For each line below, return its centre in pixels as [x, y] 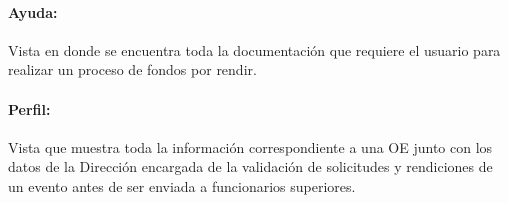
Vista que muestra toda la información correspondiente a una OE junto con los [250, 146]
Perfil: [29, 108]
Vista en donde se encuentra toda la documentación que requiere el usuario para [254, 49]
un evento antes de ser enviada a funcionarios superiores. [182, 185]
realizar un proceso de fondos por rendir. [132, 69]
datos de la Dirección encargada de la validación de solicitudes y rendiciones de [250, 166]
